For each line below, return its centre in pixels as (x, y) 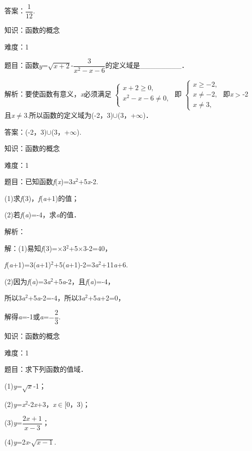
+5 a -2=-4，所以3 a (57, 298)
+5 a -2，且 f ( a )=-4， (84, 281)
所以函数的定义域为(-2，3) (71, 115)
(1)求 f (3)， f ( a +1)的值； (42, 198)
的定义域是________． (147, 65)
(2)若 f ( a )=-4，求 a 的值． (42, 215)
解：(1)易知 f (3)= (31, 248)
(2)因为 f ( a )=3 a (28, 281)
